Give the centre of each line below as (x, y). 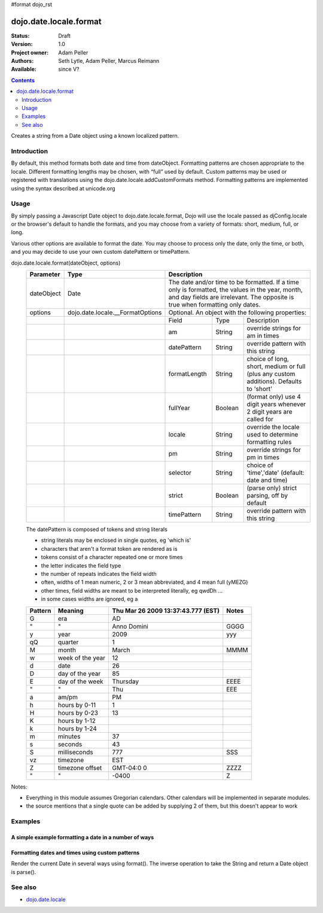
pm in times (263, 457)
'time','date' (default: (275, 473)
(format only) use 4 (274, 397)
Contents (23, 80)
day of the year (79, 674)
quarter (68, 642)
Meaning (71, 611)
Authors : (22, 61)
